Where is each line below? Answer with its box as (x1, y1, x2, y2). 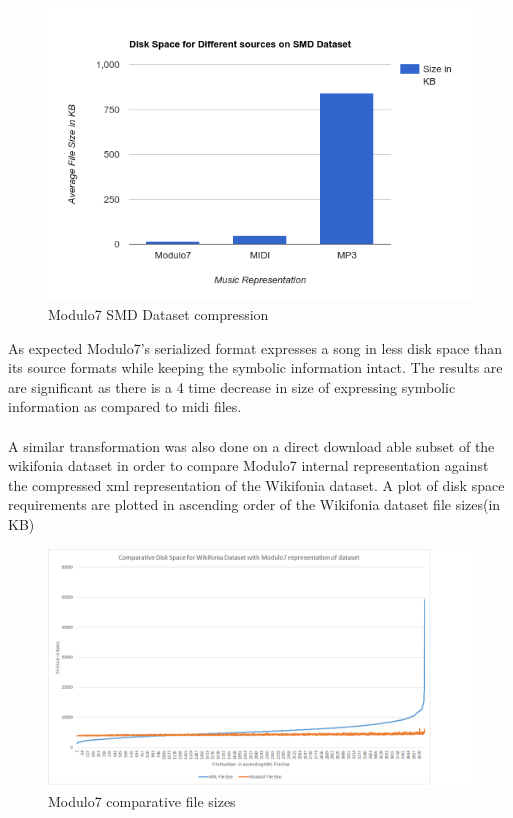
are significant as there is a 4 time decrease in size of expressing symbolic (8, 376, 456, 397)
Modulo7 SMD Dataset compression (48, 304, 269, 324)
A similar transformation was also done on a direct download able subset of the (8, 435, 495, 456)
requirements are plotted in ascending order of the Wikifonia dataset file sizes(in (8, 494, 501, 515)
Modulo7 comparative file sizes (48, 790, 236, 811)
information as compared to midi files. (8, 396, 242, 417)
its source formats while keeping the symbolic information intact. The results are (8, 357, 503, 378)
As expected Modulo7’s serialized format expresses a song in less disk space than (8, 337, 503, 358)
